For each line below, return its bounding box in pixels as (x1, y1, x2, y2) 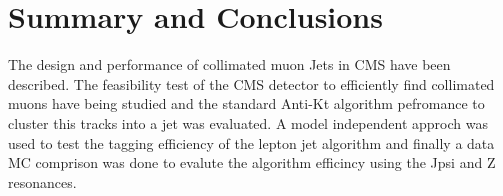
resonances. (8, 171, 77, 192)
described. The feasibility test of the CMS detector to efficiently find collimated (8, 73, 495, 94)
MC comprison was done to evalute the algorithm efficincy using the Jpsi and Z (8, 152, 496, 173)
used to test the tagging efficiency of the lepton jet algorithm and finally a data (8, 132, 495, 153)
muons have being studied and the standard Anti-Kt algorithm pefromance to (8, 93, 485, 114)
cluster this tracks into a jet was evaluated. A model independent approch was (8, 112, 488, 133)
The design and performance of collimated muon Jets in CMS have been (8, 54, 451, 75)
